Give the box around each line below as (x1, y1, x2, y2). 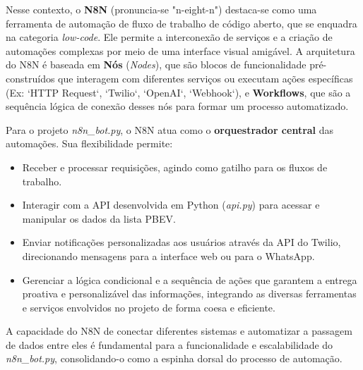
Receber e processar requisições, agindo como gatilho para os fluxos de (22, 159, 328, 174)
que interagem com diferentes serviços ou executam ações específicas (58, 70, 353, 85)
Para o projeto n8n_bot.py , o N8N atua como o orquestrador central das (6, 122, 334, 137)
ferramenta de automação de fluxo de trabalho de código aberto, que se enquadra (6, 16, 357, 30)
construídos (6, 70, 55, 85)
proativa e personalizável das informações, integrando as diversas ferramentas (22, 286, 357, 301)
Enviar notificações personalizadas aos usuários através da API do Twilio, (22, 235, 341, 249)
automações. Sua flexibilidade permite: (6, 136, 173, 151)
